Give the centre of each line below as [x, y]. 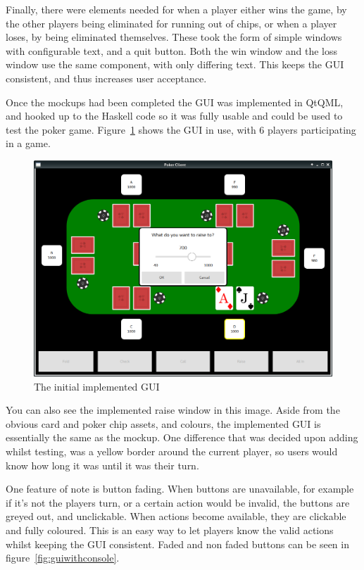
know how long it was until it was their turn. [102, 465]
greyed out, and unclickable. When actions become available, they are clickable [176, 516]
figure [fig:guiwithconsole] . [63, 558]
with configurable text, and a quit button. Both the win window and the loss [171, 50]
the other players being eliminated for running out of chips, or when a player [171, 23]
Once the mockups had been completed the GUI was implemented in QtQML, [175, 102]
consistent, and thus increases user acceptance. [106, 78]
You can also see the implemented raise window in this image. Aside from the [173, 410]
